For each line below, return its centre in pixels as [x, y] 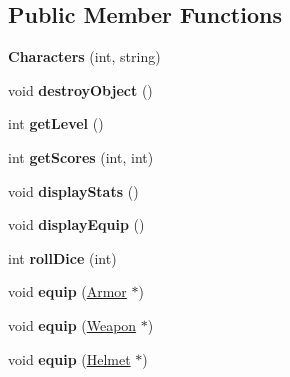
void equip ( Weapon [72, 324]
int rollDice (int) [62, 257]
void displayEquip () [76, 224]
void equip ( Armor [67, 291]
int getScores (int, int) [81, 156]
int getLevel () [56, 123]
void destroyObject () [80, 89]
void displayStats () [73, 190]
